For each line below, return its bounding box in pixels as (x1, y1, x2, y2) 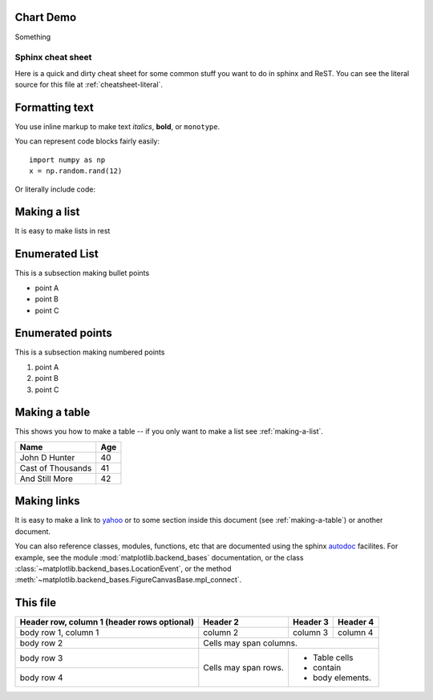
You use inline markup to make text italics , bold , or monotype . (14, 121, 221, 132)
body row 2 (19, 637, 63, 649)
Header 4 (338, 617, 374, 628)
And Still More (19, 473, 74, 484)
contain (313, 662, 342, 674)
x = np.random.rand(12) (29, 167, 123, 176)
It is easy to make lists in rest (14, 226, 111, 236)
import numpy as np (29, 155, 106, 164)
